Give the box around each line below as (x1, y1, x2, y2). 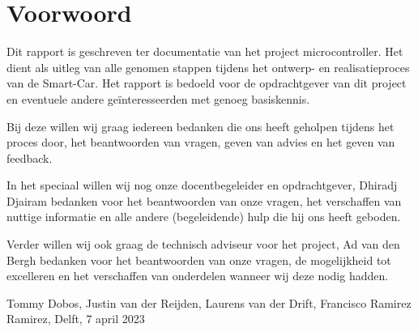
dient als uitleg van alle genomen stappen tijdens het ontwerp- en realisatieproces (6, 58, 410, 75)
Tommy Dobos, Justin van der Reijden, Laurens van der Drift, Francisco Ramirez (6, 294, 412, 311)
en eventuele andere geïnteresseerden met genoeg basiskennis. (6, 90, 310, 107)
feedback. (6, 149, 53, 166)
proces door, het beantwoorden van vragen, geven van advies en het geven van (6, 134, 395, 151)
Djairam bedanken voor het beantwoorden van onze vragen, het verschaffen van (6, 192, 402, 209)
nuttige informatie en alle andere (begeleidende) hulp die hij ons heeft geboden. (6, 208, 401, 225)
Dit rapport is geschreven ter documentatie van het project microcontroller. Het (6, 43, 403, 60)
